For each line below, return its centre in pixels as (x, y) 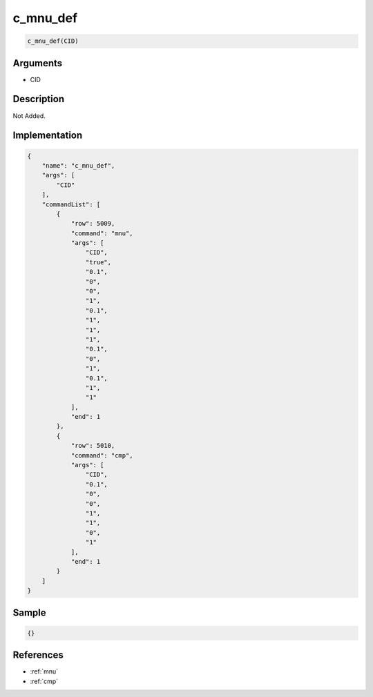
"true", (98, 262)
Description (39, 99)
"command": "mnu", (102, 233)
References (38, 655)
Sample (29, 612)
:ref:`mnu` (44, 671)
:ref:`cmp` (44, 681)
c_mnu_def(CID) (53, 41)
